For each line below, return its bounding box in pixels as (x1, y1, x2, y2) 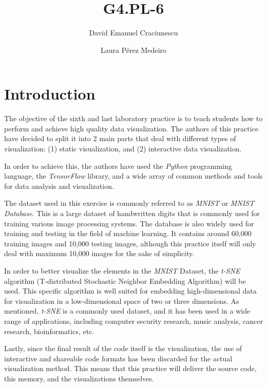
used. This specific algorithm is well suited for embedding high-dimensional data (4, 285, 257, 296)
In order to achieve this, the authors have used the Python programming (4, 160, 232, 171)
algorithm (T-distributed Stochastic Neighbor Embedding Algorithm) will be (4, 275, 246, 286)
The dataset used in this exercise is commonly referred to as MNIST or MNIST (4, 198, 255, 208)
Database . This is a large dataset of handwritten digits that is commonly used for (4, 208, 260, 218)
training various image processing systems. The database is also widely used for (4, 218, 254, 228)
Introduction (4, 83, 96, 104)
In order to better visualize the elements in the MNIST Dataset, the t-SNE (4, 265, 240, 276)
